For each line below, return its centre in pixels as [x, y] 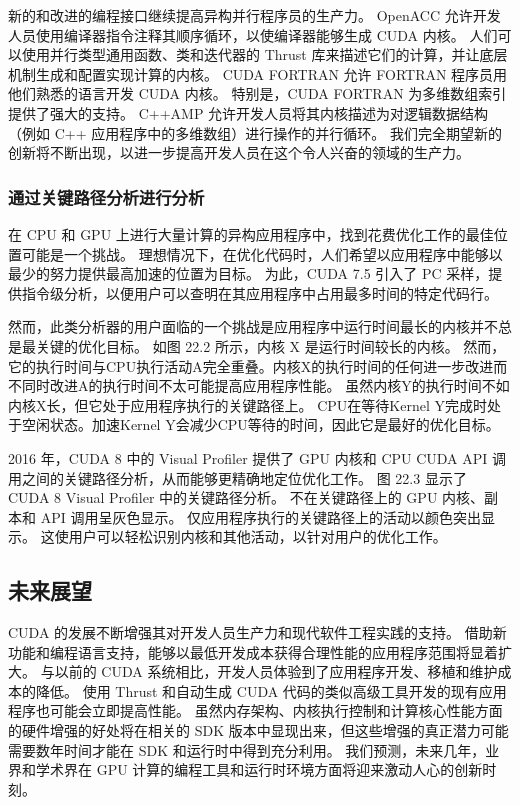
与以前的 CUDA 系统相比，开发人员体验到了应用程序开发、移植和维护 [269, 671]
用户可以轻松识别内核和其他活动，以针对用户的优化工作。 [257, 536]
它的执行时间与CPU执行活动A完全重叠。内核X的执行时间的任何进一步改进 [251, 365]
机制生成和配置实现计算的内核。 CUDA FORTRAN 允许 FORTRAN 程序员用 [258, 73]
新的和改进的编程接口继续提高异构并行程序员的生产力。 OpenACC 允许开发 [254, 15]
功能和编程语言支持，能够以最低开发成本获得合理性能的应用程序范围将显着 [253, 651]
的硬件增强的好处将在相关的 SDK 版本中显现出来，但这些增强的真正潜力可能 [258, 730]
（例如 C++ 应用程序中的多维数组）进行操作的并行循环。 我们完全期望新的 [255, 132]
